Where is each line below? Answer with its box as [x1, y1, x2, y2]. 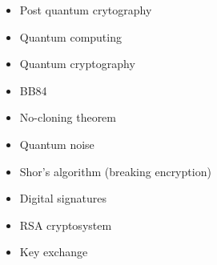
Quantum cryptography [19, 55, 135, 72]
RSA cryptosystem [19, 216, 112, 233]
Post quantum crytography [19, 2, 152, 18]
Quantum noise [19, 135, 94, 152]
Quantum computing [19, 28, 122, 45]
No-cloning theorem [19, 109, 117, 126]
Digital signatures [19, 190, 106, 207]
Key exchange [19, 243, 88, 260]
